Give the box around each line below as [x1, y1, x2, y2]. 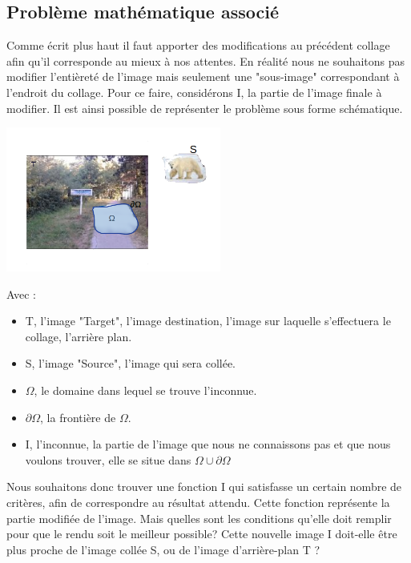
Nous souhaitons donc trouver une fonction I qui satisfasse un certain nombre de [6, 478, 402, 495]
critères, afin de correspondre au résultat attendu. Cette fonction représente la [6, 493, 390, 510]
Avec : [6, 285, 36, 302]
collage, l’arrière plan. [25, 328, 132, 344]
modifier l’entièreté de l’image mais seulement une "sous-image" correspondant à [6, 68, 400, 85]
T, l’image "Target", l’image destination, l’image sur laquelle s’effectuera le [25, 312, 391, 329]
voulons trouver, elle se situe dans [25, 451, 191, 468]
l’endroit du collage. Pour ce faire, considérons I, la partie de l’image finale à [6, 83, 382, 100]
